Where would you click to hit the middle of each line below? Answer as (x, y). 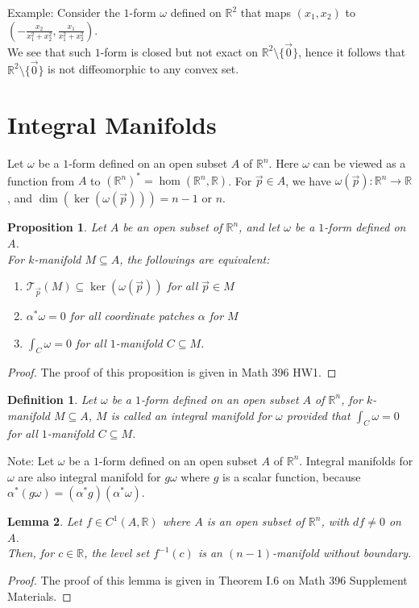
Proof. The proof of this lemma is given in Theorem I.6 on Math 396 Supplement (207, 579)
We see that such (49, 51)
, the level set (117, 553)
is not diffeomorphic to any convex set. (143, 69)
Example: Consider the (64, 12)
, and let (259, 227)
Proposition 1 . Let (57, 227)
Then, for (31, 553)
